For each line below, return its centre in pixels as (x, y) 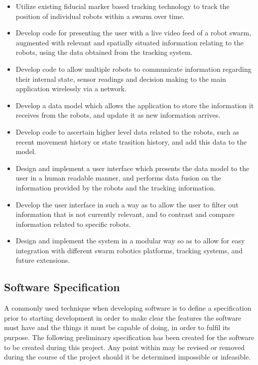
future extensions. (43, 260)
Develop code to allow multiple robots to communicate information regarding (133, 69)
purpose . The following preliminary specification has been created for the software (129, 337)
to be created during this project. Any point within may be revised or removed (125, 347)
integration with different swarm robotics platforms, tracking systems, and (129, 250)
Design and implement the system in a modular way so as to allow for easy (130, 241)
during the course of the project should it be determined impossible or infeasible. (128, 357)
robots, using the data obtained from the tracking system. (104, 52)
